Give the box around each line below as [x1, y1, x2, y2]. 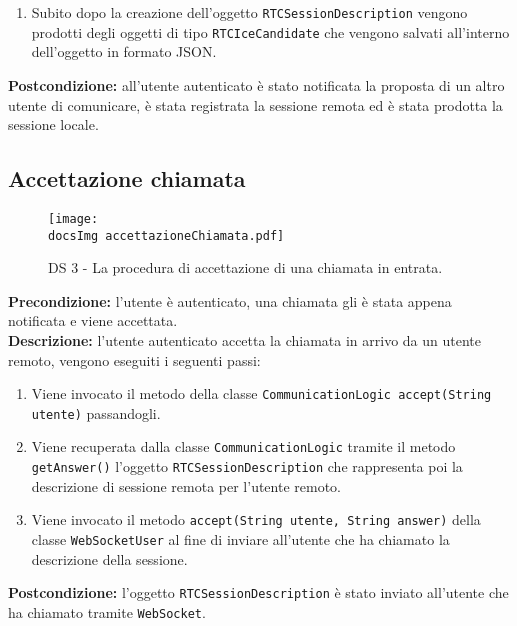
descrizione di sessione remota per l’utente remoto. [31, 475, 341, 496]
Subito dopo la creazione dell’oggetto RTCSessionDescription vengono [31, 2, 468, 22]
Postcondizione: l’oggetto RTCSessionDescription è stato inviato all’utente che [8, 582, 509, 603]
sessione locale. [8, 114, 99, 135]
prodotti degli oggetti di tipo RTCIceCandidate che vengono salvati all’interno [31, 21, 510, 42]
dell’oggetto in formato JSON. [31, 41, 217, 62]
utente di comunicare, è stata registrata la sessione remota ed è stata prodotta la [8, 94, 503, 115]
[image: [48, 211, 99, 226]
